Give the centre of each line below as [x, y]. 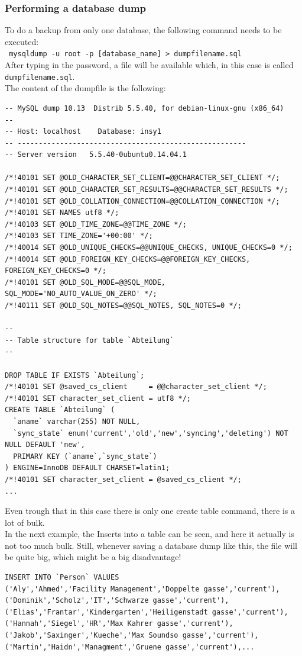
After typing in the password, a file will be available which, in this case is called [149, 65]
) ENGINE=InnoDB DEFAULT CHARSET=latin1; [87, 468]
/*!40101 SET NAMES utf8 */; [62, 213]
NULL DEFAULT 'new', [45, 445]
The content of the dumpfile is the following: [85, 88]
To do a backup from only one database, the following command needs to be [143, 30]
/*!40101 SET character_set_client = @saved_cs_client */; [123, 479]
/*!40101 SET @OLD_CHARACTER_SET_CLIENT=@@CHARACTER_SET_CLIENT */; [142, 178]
